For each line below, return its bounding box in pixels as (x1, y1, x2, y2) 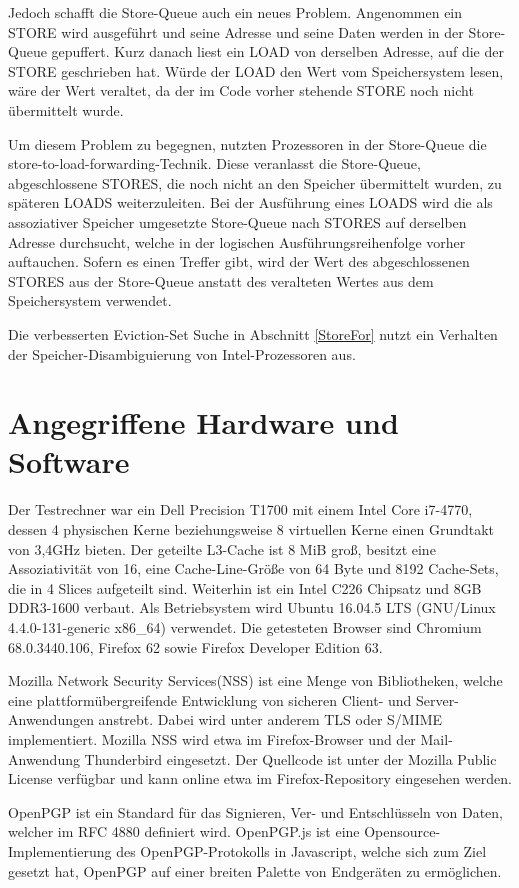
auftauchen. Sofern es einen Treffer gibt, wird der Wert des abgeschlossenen (8, 251, 470, 272)
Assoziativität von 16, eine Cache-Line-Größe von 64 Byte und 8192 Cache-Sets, (8, 558, 499, 579)
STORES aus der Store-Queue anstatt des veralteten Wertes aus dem (8, 270, 434, 291)
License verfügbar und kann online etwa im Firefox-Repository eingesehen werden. (8, 768, 512, 789)
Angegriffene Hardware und (8, 402, 399, 443)
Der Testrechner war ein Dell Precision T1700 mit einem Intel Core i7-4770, (8, 499, 473, 520)
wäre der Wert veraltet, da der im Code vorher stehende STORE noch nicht (8, 80, 474, 101)
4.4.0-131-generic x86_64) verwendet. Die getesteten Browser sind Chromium (8, 616, 482, 637)
